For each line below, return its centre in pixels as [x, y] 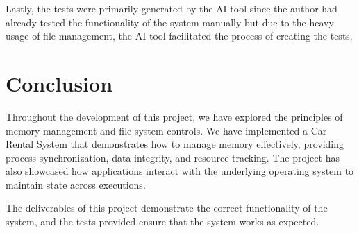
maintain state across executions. [76, 184]
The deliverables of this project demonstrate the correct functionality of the [167, 208]
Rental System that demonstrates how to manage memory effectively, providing [175, 144]
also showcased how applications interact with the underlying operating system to [180, 171]
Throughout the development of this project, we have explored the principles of [174, 116]
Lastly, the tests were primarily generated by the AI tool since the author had [172, 8]
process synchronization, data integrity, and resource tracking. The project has [173, 157]
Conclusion [59, 83]
